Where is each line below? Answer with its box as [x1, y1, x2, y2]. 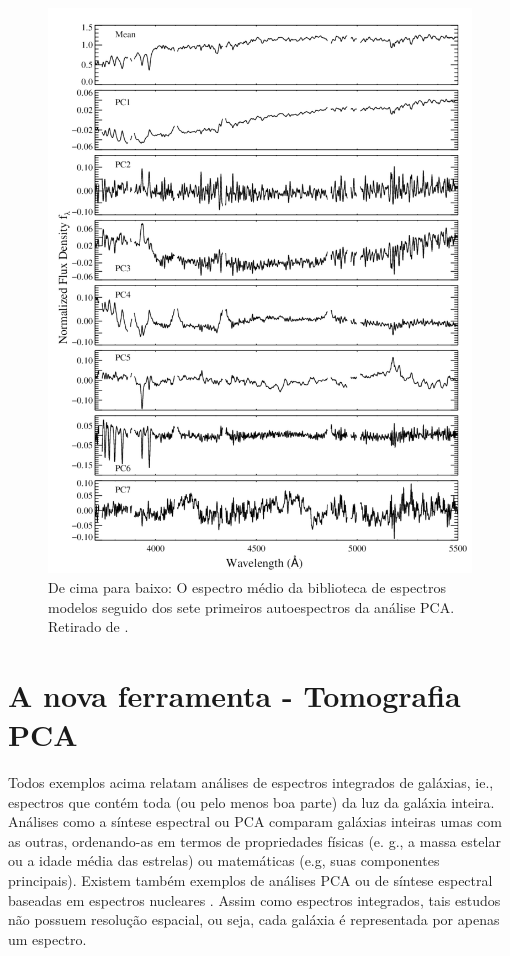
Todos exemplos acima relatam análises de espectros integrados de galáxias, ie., [8, 772, 494, 793]
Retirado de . [48, 616, 129, 637]
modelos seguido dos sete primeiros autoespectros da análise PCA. [48, 596, 455, 617]
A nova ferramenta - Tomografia [8, 674, 461, 715]
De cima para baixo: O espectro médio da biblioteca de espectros [48, 576, 446, 597]
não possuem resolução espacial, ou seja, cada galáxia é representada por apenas [8, 909, 500, 930]
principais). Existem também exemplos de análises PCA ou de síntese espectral [8, 869, 493, 890]
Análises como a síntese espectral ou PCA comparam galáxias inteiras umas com [8, 811, 502, 832]
